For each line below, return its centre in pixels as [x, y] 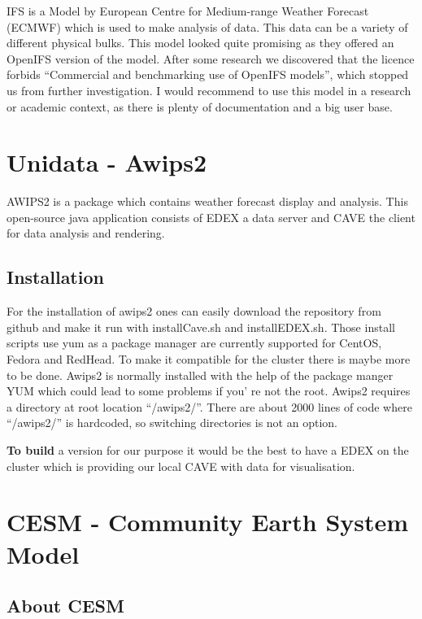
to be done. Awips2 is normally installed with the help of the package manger [200, 375]
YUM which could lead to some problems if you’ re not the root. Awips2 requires [209, 391]
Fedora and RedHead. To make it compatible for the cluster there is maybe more [209, 359]
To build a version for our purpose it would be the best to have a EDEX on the [208, 450]
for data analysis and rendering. [86, 233]
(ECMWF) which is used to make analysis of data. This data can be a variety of [207, 26]
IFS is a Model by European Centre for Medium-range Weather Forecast [188, 11]
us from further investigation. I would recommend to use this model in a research [209, 90]
